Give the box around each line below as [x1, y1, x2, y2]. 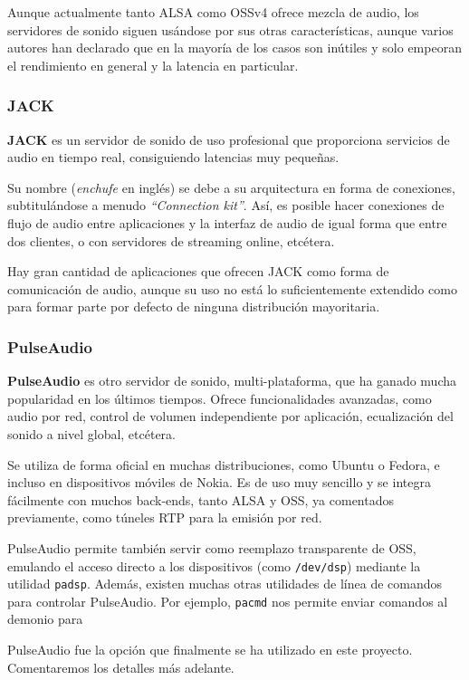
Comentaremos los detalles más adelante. [7, 657, 234, 676]
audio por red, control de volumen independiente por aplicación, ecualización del [7, 407, 454, 426]
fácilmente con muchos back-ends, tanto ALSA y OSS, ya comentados [7, 490, 394, 509]
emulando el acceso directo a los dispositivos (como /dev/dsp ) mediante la [7, 556, 421, 575]
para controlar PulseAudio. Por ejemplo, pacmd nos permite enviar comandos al [7, 591, 448, 610]
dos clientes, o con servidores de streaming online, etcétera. [7, 231, 335, 250]
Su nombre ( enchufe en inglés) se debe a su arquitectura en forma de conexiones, [7, 177, 456, 196]
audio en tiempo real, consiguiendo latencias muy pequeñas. [7, 148, 340, 167]
